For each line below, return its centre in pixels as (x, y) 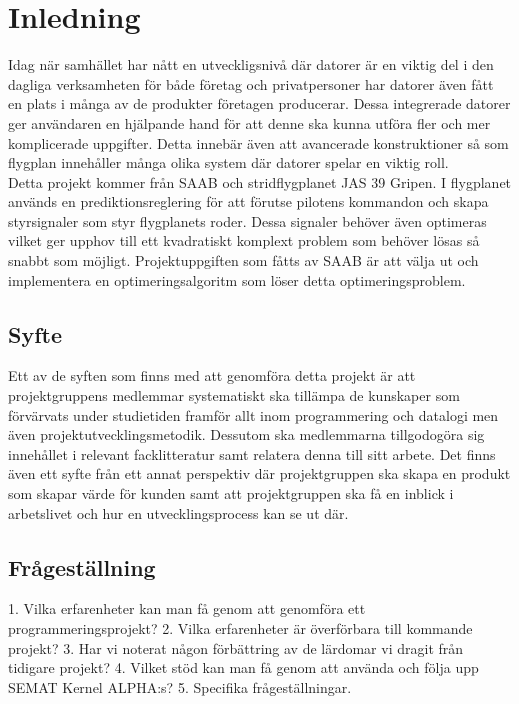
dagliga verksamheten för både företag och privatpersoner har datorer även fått (251, 83)
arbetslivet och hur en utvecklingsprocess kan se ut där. (178, 512)
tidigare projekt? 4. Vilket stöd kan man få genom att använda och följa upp (243, 667)
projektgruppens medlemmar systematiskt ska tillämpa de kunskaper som (234, 395)
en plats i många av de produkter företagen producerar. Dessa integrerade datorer (259, 103)
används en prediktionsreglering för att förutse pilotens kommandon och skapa (248, 201)
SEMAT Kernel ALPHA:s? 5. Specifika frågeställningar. (180, 686)
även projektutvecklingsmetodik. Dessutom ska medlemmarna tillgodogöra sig (246, 434)
